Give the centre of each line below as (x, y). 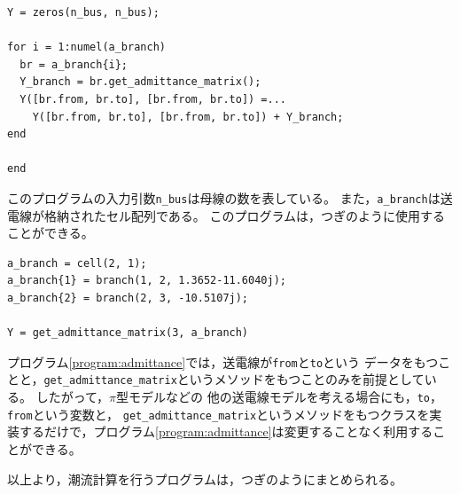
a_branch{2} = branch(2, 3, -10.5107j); (128, 298)
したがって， (72, 397)
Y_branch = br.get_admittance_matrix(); (140, 82)
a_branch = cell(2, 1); (77, 263)
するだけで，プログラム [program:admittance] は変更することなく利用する (226, 431)
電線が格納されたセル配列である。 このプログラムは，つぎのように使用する (226, 215)
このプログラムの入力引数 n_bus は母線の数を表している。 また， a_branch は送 (230, 197)
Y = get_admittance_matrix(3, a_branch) (128, 333)
